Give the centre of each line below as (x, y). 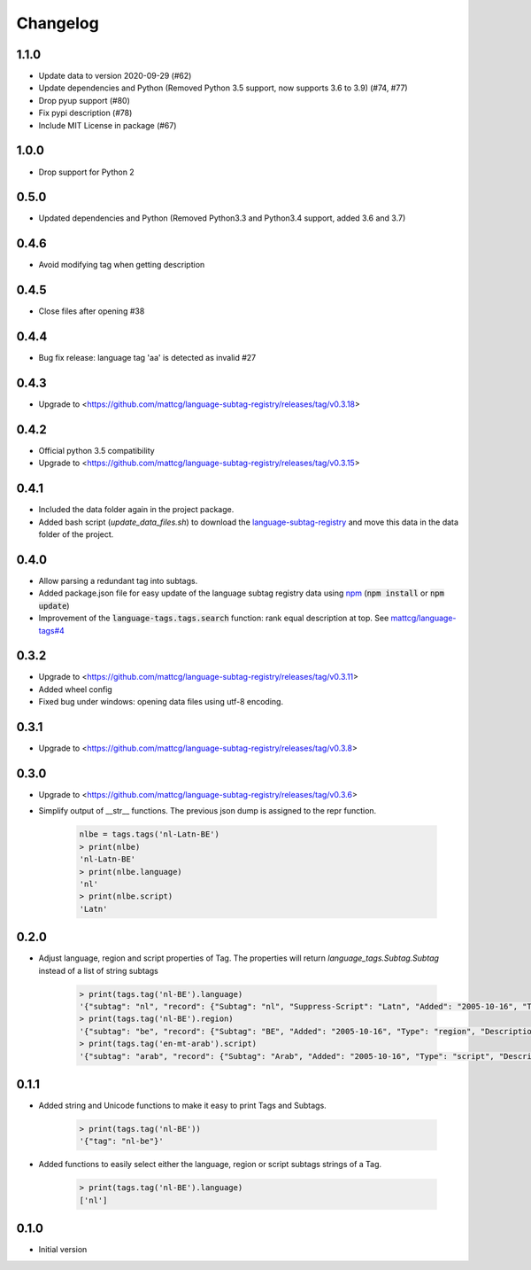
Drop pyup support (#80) (84, 100)
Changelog (58, 23)
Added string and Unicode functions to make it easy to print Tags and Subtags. (182, 1106)
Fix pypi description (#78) (85, 113)
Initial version (63, 1250)
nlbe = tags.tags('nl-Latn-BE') (150, 834)
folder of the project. (76, 534)
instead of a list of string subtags (98, 970)
